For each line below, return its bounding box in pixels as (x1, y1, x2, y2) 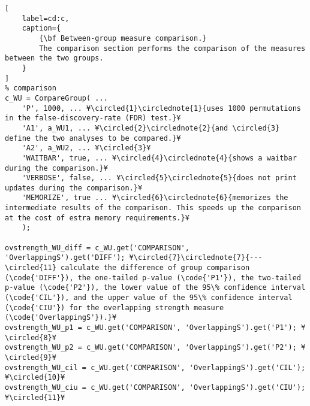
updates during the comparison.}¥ (5, 183, 143, 192)
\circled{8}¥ (5, 333, 56, 342)
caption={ (22, 24, 61, 33)
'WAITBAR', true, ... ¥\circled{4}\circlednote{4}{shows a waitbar (22, 153, 297, 162)
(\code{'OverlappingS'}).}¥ (5, 313, 117, 322)
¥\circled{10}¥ (5, 373, 65, 382)
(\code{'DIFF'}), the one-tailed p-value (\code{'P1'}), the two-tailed (5, 273, 301, 282)
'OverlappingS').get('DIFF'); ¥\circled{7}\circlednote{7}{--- (5, 253, 263, 262)
